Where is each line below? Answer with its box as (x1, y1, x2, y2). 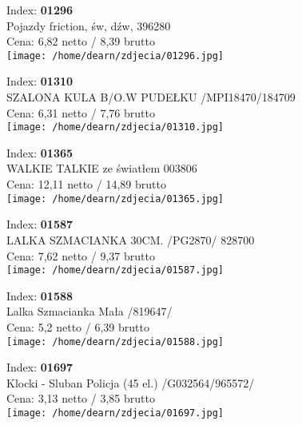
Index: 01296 (6, 2, 74, 18)
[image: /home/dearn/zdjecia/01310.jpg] (6, 121, 225, 133)
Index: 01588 (6, 287, 74, 304)
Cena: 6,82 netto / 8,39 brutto (6, 33, 155, 50)
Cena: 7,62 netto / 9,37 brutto (6, 247, 155, 264)
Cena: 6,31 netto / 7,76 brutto (6, 104, 155, 121)
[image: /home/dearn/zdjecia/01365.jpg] (6, 193, 225, 205)
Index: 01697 (6, 359, 74, 375)
